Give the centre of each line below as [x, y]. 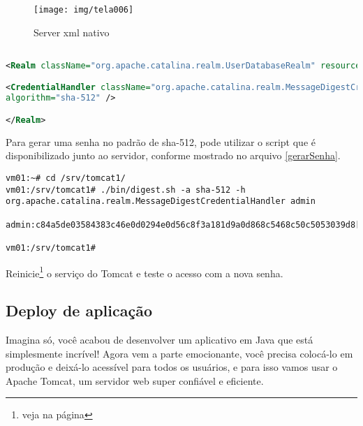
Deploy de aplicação [79, 310]
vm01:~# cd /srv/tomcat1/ [66, 178]
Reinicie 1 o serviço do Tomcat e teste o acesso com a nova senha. [145, 272]
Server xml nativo [72, 32]
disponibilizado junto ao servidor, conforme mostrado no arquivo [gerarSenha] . [173, 155]
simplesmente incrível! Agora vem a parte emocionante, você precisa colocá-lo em [179, 353]
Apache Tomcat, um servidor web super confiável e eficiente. [135, 380]
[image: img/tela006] [84, 10]
